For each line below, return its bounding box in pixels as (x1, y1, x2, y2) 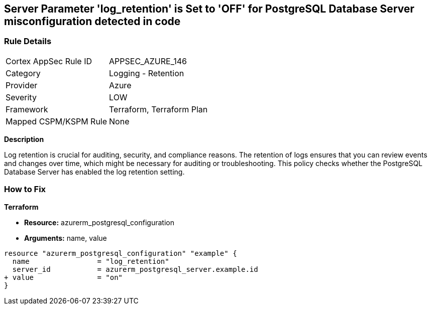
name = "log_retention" (12, 257, 169, 265)
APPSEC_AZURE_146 (109, 56, 187, 66)
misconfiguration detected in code (4, 15, 181, 28)
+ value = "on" (4, 273, 123, 281)
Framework (6, 104, 48, 114)
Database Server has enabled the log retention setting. (4, 167, 185, 176)
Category (6, 68, 41, 78)
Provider (6, 80, 38, 90)
